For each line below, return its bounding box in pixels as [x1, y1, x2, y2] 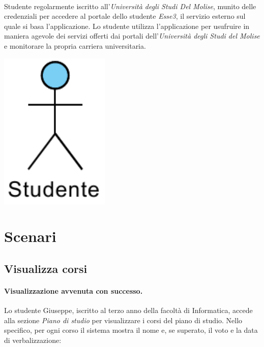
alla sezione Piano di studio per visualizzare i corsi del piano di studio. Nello [4, 315, 243, 325]
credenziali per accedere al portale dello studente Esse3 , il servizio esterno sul [4, 11, 246, 21]
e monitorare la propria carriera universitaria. [4, 40, 146, 51]
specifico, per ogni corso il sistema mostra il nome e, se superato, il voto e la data [4, 325, 258, 335]
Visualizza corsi [4, 260, 87, 276]
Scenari [4, 226, 56, 247]
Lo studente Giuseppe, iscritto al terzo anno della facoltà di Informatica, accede [4, 305, 253, 316]
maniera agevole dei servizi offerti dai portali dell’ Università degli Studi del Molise [4, 30, 260, 41]
